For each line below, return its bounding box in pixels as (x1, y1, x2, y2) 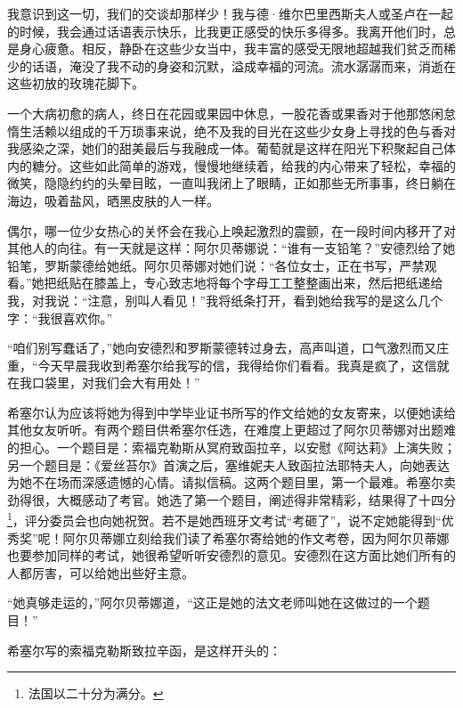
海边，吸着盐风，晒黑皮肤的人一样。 (7, 191, 219, 209)
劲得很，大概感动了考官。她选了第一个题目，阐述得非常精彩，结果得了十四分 (7, 490, 456, 509)
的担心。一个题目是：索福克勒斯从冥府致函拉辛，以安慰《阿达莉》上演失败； (7, 438, 456, 457)
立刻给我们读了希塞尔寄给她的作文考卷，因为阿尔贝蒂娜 (125, 528, 450, 547)
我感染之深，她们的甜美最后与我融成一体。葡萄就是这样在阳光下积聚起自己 (7, 139, 443, 158)
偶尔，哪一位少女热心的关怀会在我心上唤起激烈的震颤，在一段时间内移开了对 (7, 221, 456, 240)
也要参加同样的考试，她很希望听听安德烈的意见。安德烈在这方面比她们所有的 (7, 546, 456, 565)
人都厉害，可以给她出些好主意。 (7, 563, 194, 582)
